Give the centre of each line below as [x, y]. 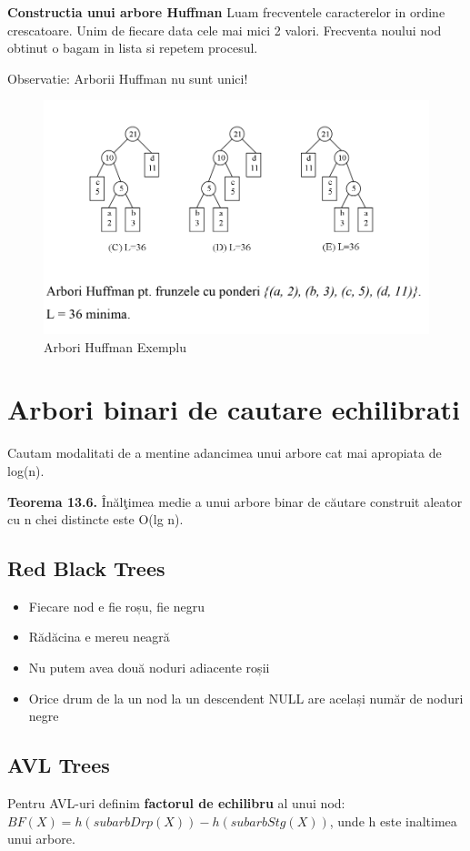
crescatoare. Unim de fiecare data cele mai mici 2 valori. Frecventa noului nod [225, 30]
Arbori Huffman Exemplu [115, 346]
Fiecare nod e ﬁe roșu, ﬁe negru [117, 606]
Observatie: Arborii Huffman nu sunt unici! [128, 78]
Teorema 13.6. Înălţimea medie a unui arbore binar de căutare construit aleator [235, 501]
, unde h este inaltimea [393, 821]
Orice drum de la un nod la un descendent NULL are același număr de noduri [246, 698]
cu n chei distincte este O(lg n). [95, 519]
